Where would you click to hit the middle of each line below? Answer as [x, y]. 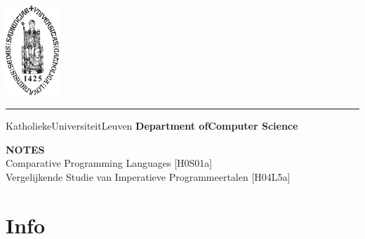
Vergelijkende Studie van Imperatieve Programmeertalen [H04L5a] [148, 176]
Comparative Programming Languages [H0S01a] [109, 163]
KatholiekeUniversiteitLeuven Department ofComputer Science [152, 126]
